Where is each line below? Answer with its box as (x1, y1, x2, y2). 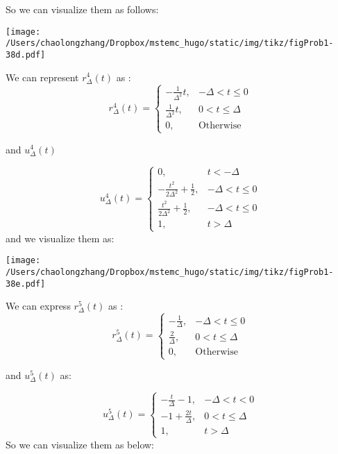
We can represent (6, 69, 79, 84)
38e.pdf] (6, 278, 46, 289)
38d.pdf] (6, 49, 46, 60)
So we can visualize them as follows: (6, 2, 159, 16)
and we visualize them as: (6, 230, 115, 245)
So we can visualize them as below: (6, 437, 155, 451)
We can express (6, 299, 71, 313)
